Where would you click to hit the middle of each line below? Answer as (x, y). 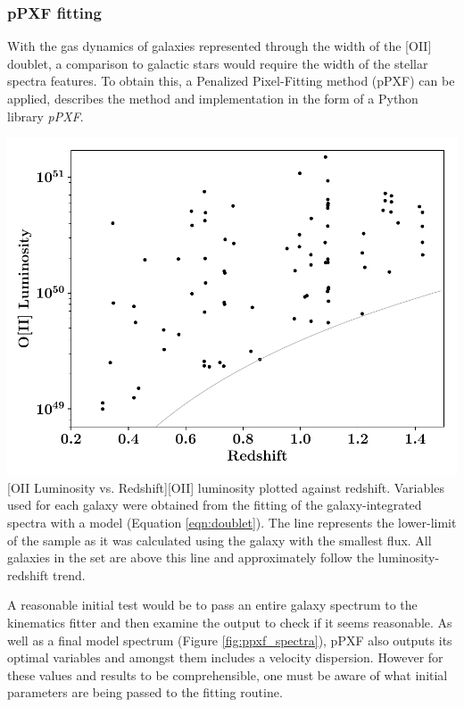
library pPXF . (46, 116)
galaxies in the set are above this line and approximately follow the (191, 557)
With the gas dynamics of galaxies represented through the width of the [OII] (220, 46)
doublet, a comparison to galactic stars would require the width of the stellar (218, 63)
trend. (69, 574)
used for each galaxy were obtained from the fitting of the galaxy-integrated (215, 505)
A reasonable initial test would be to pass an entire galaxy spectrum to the (212, 605)
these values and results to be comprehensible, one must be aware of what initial (228, 674)
